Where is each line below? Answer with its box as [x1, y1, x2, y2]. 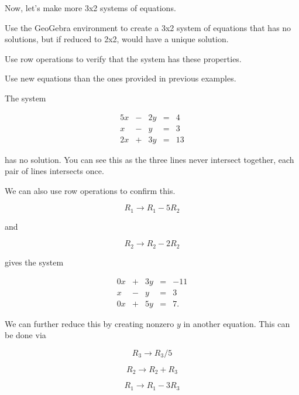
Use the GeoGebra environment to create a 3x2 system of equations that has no [5, 21, 291, 33]
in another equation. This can [183, 317, 290, 329]
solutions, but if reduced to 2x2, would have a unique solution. [5, 33, 229, 45]
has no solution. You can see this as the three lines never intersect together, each [5, 153, 294, 165]
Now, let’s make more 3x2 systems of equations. [5, 2, 176, 13]
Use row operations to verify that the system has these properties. [5, 52, 242, 64]
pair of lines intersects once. [5, 165, 104, 177]
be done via [5, 329, 46, 341]
